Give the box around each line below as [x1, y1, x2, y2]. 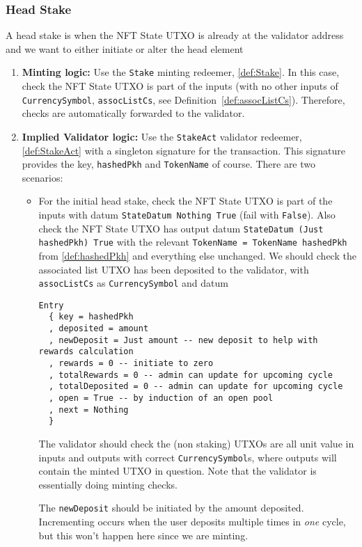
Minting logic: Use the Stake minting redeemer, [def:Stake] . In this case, [22, 65, 340, 79]
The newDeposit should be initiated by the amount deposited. [38, 500, 304, 515]
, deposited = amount [48, 324, 149, 334]
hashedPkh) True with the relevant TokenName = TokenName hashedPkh [38, 235, 347, 249]
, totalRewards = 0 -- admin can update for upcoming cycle [48, 370, 333, 380]
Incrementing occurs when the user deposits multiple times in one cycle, [38, 514, 346, 529]
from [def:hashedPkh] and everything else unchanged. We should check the [38, 248, 356, 262]
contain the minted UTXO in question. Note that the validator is [38, 463, 317, 478]
